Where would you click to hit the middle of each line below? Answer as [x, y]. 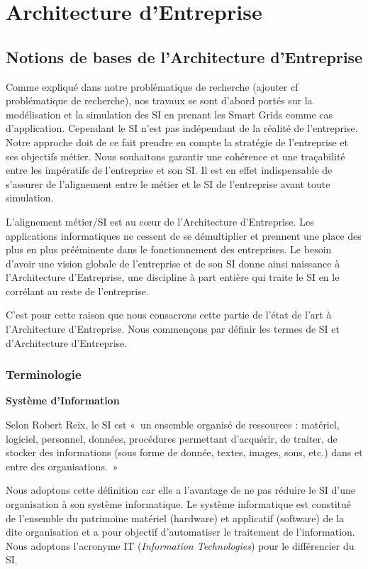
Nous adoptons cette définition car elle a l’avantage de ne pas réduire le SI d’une [181, 490]
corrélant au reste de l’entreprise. [77, 291]
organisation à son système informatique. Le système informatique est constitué [179, 504]
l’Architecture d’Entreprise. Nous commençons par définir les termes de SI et [173, 329]
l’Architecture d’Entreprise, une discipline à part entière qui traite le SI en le [173, 277]
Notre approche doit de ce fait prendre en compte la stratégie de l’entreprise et [177, 142]
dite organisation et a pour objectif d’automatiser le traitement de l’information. [180, 532]
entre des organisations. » [62, 466]
